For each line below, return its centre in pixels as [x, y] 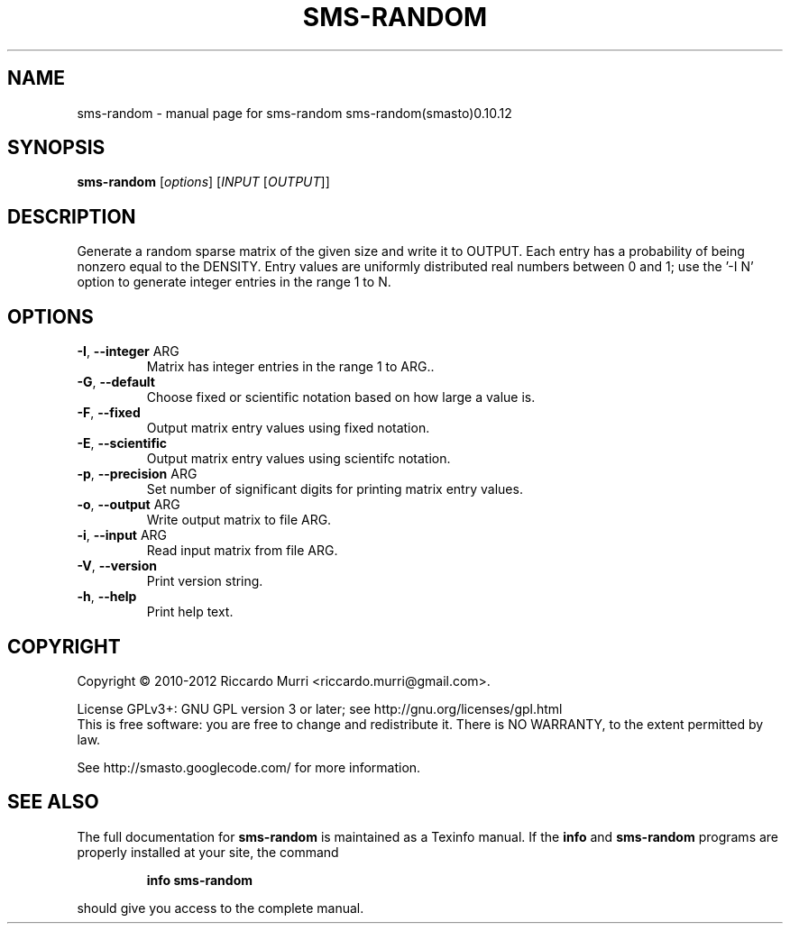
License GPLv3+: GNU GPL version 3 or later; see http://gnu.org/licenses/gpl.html [320, 708]
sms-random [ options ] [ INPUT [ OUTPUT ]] [203, 182]
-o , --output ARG [129, 505]
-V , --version [117, 566]
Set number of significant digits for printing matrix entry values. [335, 489]
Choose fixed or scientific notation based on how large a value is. [341, 397]
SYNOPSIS [56, 148]
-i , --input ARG [122, 535]
